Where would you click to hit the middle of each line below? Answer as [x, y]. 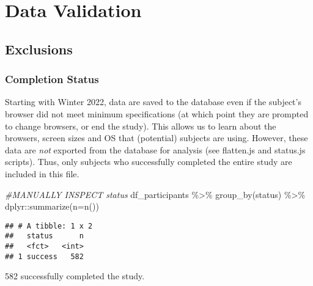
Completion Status [52, 79]
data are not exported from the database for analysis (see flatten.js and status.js [155, 149]
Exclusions [39, 49]
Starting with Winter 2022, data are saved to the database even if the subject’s [153, 102]
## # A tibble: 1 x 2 [49, 226]
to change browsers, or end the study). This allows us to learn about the [141, 126]
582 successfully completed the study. [75, 276]
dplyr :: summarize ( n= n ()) [52, 206]
